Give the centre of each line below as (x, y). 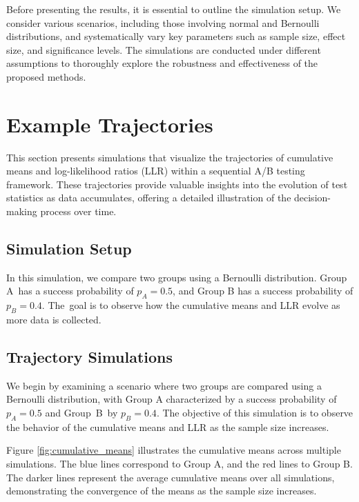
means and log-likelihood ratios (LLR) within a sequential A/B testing (156, 171)
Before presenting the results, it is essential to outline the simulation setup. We (174, 9)
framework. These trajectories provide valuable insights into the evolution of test (177, 184)
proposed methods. (46, 76)
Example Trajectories (110, 124)
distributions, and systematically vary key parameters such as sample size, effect (176, 36)
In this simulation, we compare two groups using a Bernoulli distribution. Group (177, 277)
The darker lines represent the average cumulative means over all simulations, (171, 477)
